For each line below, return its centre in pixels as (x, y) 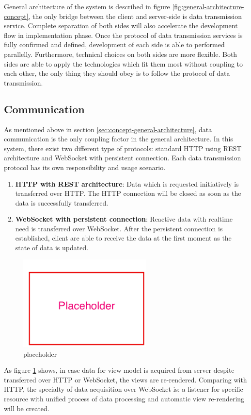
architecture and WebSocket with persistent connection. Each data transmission (123, 158)
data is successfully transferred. (62, 202)
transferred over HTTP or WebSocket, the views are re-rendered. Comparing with (125, 379)
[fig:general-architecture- (208, 6)
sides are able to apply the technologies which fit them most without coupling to (124, 63)
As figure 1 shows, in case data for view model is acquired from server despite (119, 370)
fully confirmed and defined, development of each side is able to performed (114, 44)
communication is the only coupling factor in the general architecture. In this (118, 139)
